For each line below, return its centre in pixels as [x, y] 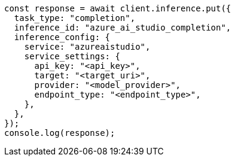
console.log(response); [60, 133]
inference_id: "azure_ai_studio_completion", [123, 28]
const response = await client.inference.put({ [118, 8]
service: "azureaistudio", [87, 47]
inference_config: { [62, 37]
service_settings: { [72, 56]
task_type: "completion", [75, 18]
